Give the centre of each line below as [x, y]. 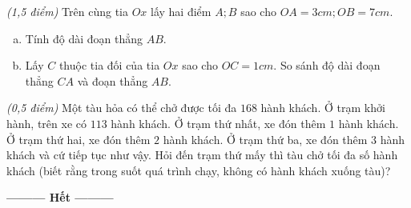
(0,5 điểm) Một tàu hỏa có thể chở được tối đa [122, 108]
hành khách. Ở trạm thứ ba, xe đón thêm [265, 139]
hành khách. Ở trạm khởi [323, 108]
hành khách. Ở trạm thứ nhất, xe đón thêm [218, 123]
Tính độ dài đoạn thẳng [84, 38]
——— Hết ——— [60, 197]
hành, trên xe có [46, 123]
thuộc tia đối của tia [109, 65]
